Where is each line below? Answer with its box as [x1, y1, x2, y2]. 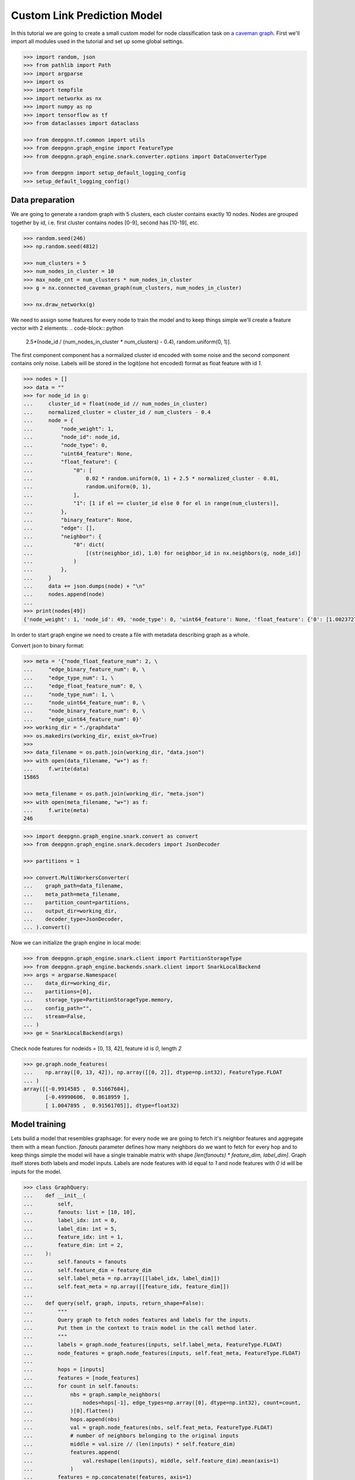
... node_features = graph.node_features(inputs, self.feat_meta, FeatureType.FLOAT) [23, 1350, 301, 1356]
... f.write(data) [23, 765, 89, 773]
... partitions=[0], [23, 988, 93, 995]
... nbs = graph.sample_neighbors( [23, 1391, 161, 1398]
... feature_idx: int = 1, [23, 1234, 124, 1240]
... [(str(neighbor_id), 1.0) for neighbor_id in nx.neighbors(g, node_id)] [23, 549, 301, 556]
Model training [11, 1119, 66, 1130]
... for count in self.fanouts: [23, 1383, 139, 1389]
